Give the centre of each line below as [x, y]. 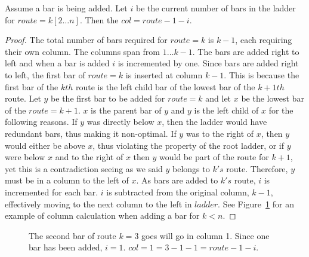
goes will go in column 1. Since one [206, 235]
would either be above [45, 145]
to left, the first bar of [45, 74]
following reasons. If [41, 122]
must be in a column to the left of [67, 180]
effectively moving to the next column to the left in [98, 204]
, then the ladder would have [214, 122]
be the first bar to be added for [108, 98]
